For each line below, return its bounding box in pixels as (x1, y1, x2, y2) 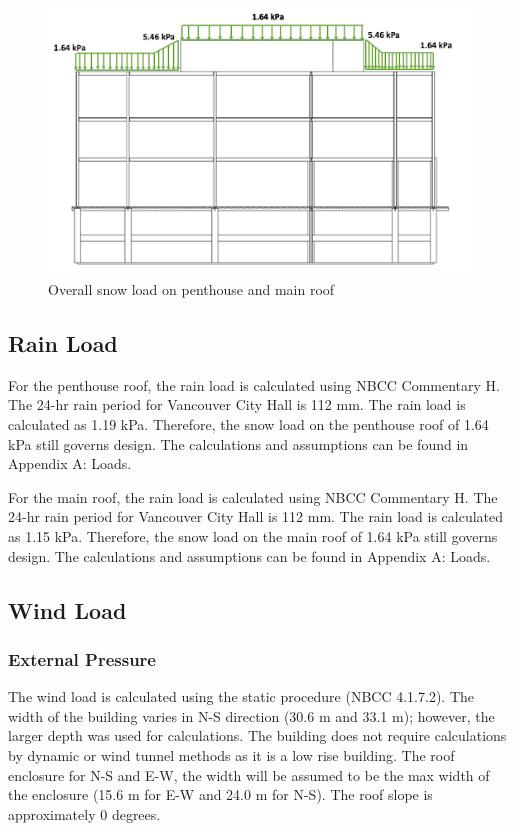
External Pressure (8, 646, 156, 671)
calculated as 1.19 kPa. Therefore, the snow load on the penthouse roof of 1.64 (8, 414, 489, 435)
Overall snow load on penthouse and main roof (48, 279, 335, 300)
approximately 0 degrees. (8, 803, 161, 824)
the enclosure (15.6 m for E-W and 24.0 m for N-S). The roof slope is (8, 784, 433, 805)
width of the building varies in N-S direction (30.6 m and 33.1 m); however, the (8, 705, 495, 726)
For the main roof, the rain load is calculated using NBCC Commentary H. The (8, 486, 498, 507)
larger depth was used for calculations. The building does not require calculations (8, 725, 507, 746)
